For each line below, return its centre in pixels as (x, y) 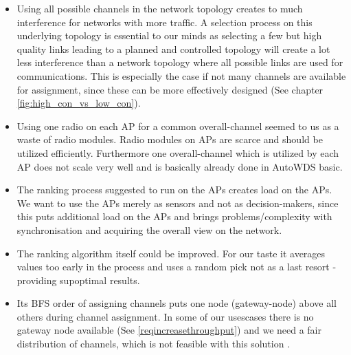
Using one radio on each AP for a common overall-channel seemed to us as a (178, 126)
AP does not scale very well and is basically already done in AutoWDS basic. (180, 166)
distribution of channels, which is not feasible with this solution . (154, 344)
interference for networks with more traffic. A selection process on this (165, 22)
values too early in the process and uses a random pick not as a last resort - (177, 267)
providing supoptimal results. (78, 280)
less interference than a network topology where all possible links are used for (180, 62)
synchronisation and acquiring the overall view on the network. (149, 229)
